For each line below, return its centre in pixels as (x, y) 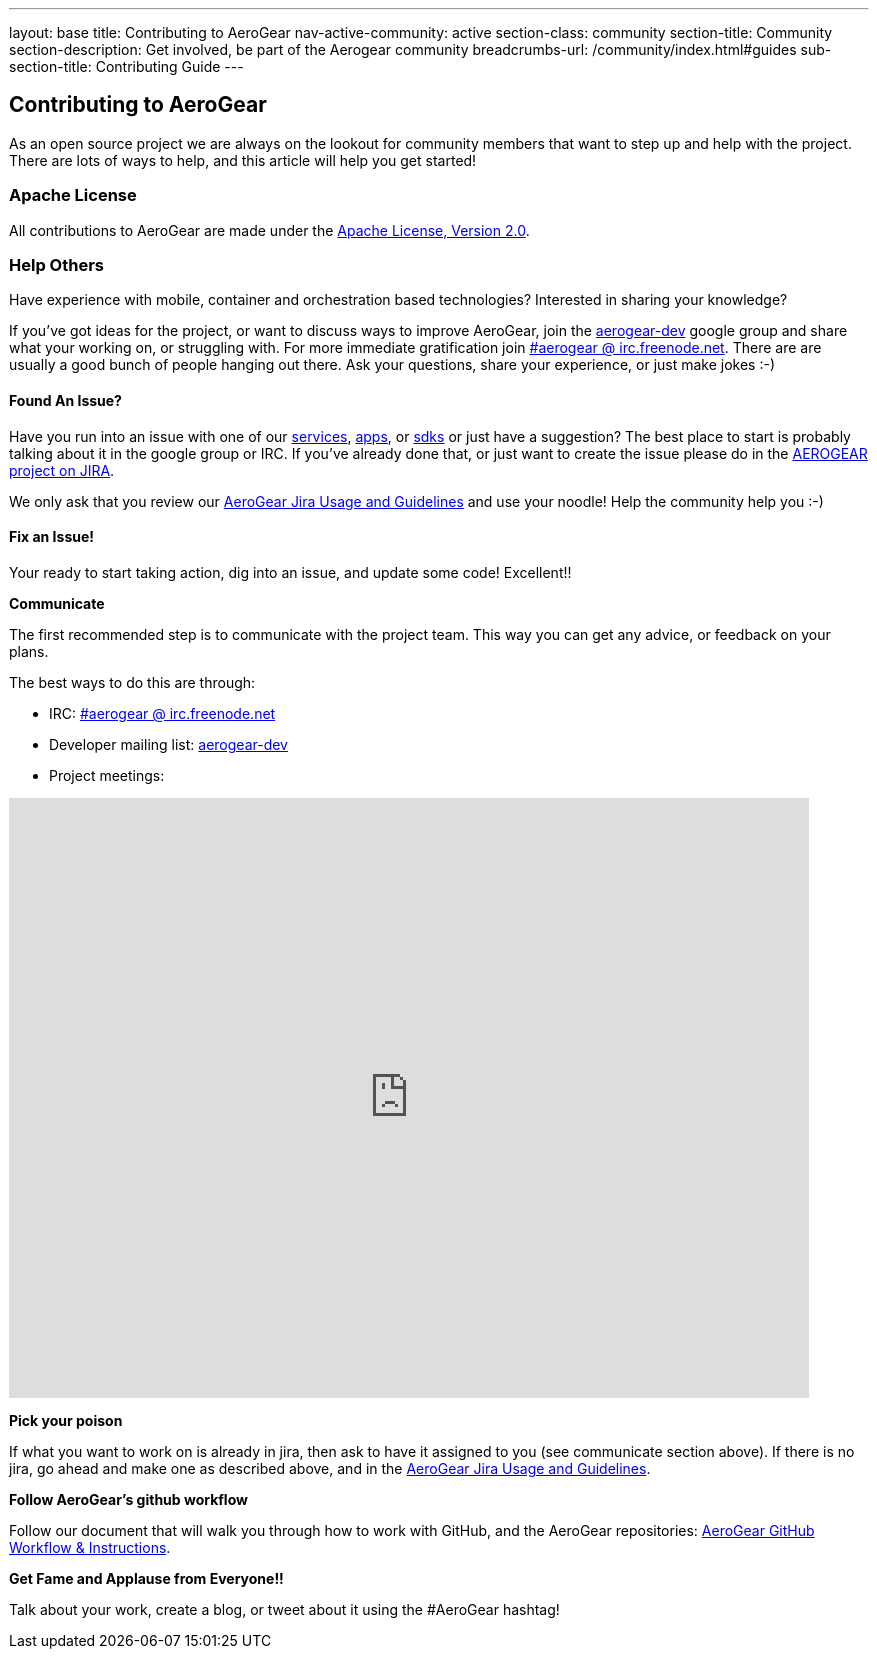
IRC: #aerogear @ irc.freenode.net (162, 713)
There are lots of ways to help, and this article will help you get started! (243, 160)
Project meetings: (107, 775)
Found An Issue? (65, 400)
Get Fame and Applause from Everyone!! (146, 1578)
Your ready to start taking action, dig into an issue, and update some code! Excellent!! (290, 572)
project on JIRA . (62, 470)
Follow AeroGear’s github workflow (128, 1499)
